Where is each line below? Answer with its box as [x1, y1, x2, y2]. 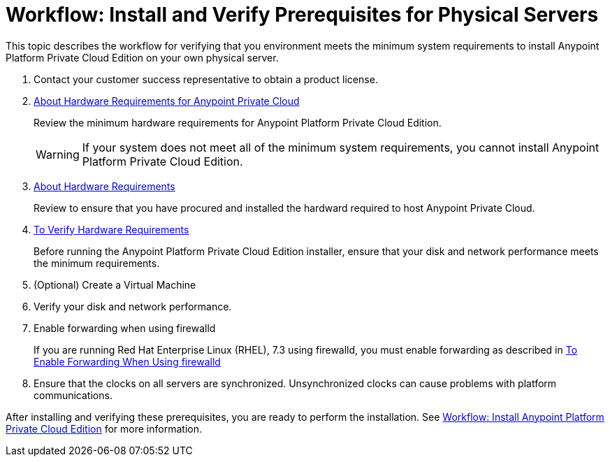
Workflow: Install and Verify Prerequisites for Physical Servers [6, 3, 599, 27]
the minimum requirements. [34, 257, 160, 269]
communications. [34, 389, 112, 401]
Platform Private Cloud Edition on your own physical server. [6, 51, 279, 64]
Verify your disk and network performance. [34, 300, 232, 312]
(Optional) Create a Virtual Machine [34, 278, 196, 291]
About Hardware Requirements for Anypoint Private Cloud [34, 94, 300, 107]
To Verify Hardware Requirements [34, 223, 189, 236]
